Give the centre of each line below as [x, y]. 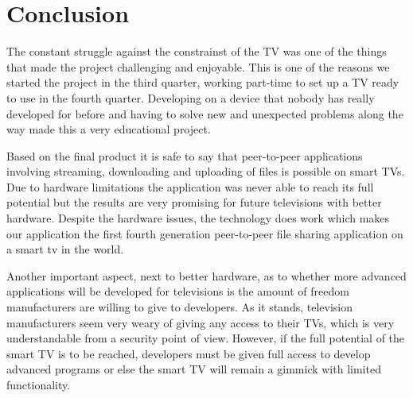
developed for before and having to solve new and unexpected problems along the [205, 113]
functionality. [39, 384]
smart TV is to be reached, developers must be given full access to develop [189, 353]
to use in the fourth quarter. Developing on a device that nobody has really [191, 97]
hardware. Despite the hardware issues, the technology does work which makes [198, 218]
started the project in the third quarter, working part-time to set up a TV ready [203, 82]
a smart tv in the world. [65, 249]
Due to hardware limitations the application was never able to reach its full [190, 186]
